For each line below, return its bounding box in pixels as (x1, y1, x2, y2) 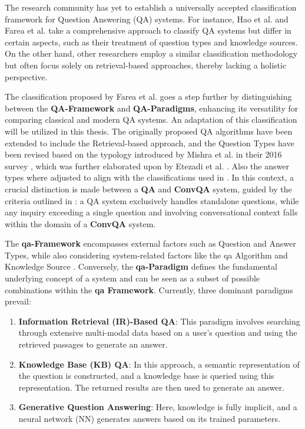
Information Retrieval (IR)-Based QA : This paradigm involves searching (18, 315, 300, 327)
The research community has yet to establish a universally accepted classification (5, 1, 297, 13)
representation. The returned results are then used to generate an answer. (18, 381, 284, 393)
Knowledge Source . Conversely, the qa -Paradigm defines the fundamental (5, 260, 277, 273)
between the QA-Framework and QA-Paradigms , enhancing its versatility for (5, 101, 299, 114)
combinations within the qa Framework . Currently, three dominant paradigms (5, 283, 293, 296)
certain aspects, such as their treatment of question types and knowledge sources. (5, 35, 298, 48)
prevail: (5, 295, 31, 307)
